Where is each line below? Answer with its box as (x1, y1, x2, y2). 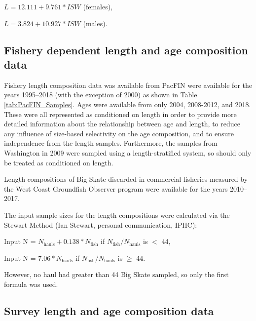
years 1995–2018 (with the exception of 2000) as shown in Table (4, 89, 197, 100)
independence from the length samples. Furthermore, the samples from (4, 138, 218, 148)
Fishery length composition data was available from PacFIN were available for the (4, 80, 253, 90)
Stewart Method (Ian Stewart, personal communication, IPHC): (4, 219, 197, 230)
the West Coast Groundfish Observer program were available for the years (4, 183, 228, 194)
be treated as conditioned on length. (4, 157, 113, 167)
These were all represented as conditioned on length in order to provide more (4, 109, 237, 119)
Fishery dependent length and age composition (4, 42, 248, 57)
